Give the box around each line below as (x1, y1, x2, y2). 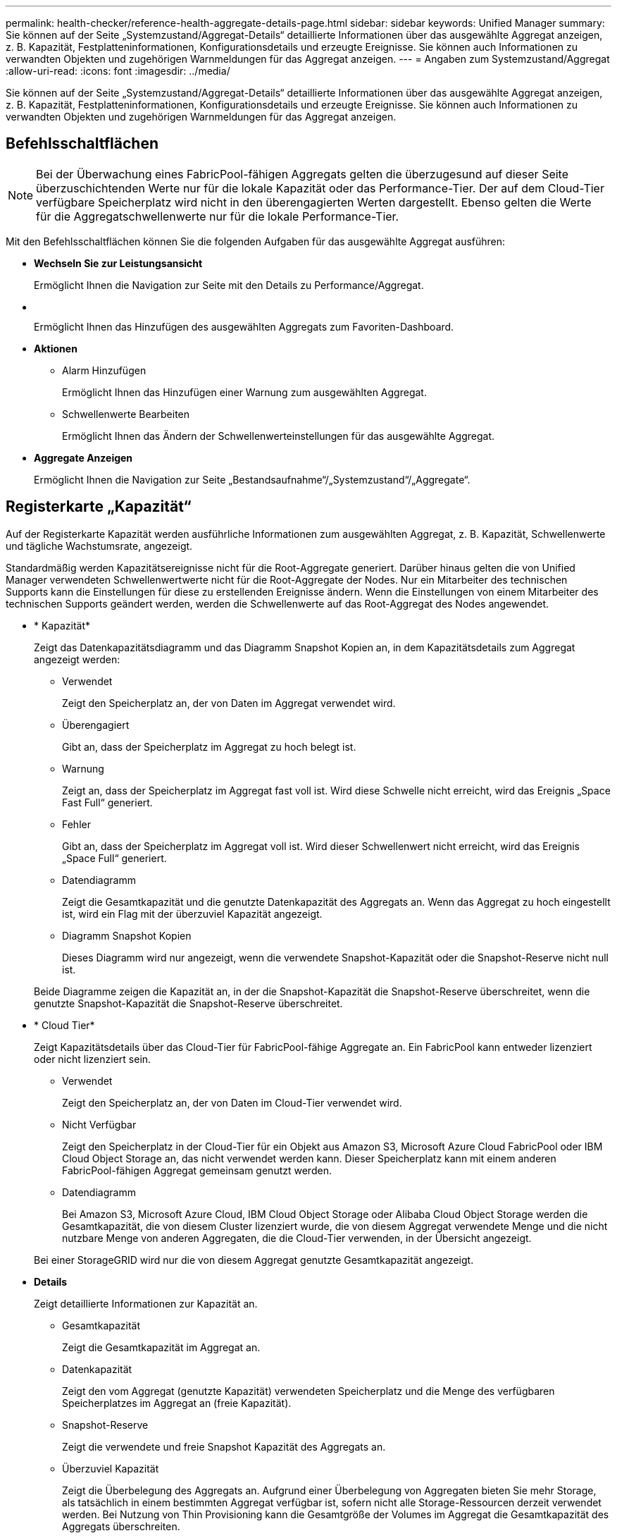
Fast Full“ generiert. (62, 796, 153, 808)
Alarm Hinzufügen (62, 364, 147, 376)
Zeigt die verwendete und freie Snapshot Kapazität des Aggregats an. (62, 1440, 386, 1453)
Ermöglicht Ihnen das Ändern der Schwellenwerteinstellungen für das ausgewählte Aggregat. (62, 429, 494, 442)
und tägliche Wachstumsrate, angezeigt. (6, 539, 193, 552)
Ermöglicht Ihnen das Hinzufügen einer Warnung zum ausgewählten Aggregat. (62, 386, 427, 398)
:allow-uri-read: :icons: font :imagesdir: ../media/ (6, 65, 230, 77)
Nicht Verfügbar (62, 1118, 137, 1131)
